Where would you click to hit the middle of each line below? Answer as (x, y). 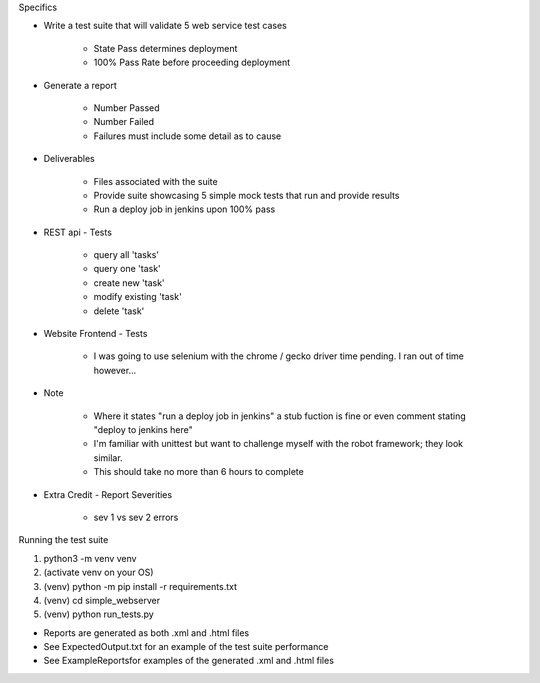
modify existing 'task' (137, 297)
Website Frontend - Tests (95, 334)
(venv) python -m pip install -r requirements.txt (140, 586)
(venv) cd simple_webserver (101, 600)
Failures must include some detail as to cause (187, 136)
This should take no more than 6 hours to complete (198, 472)
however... (115, 370)
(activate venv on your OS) (98, 572)
